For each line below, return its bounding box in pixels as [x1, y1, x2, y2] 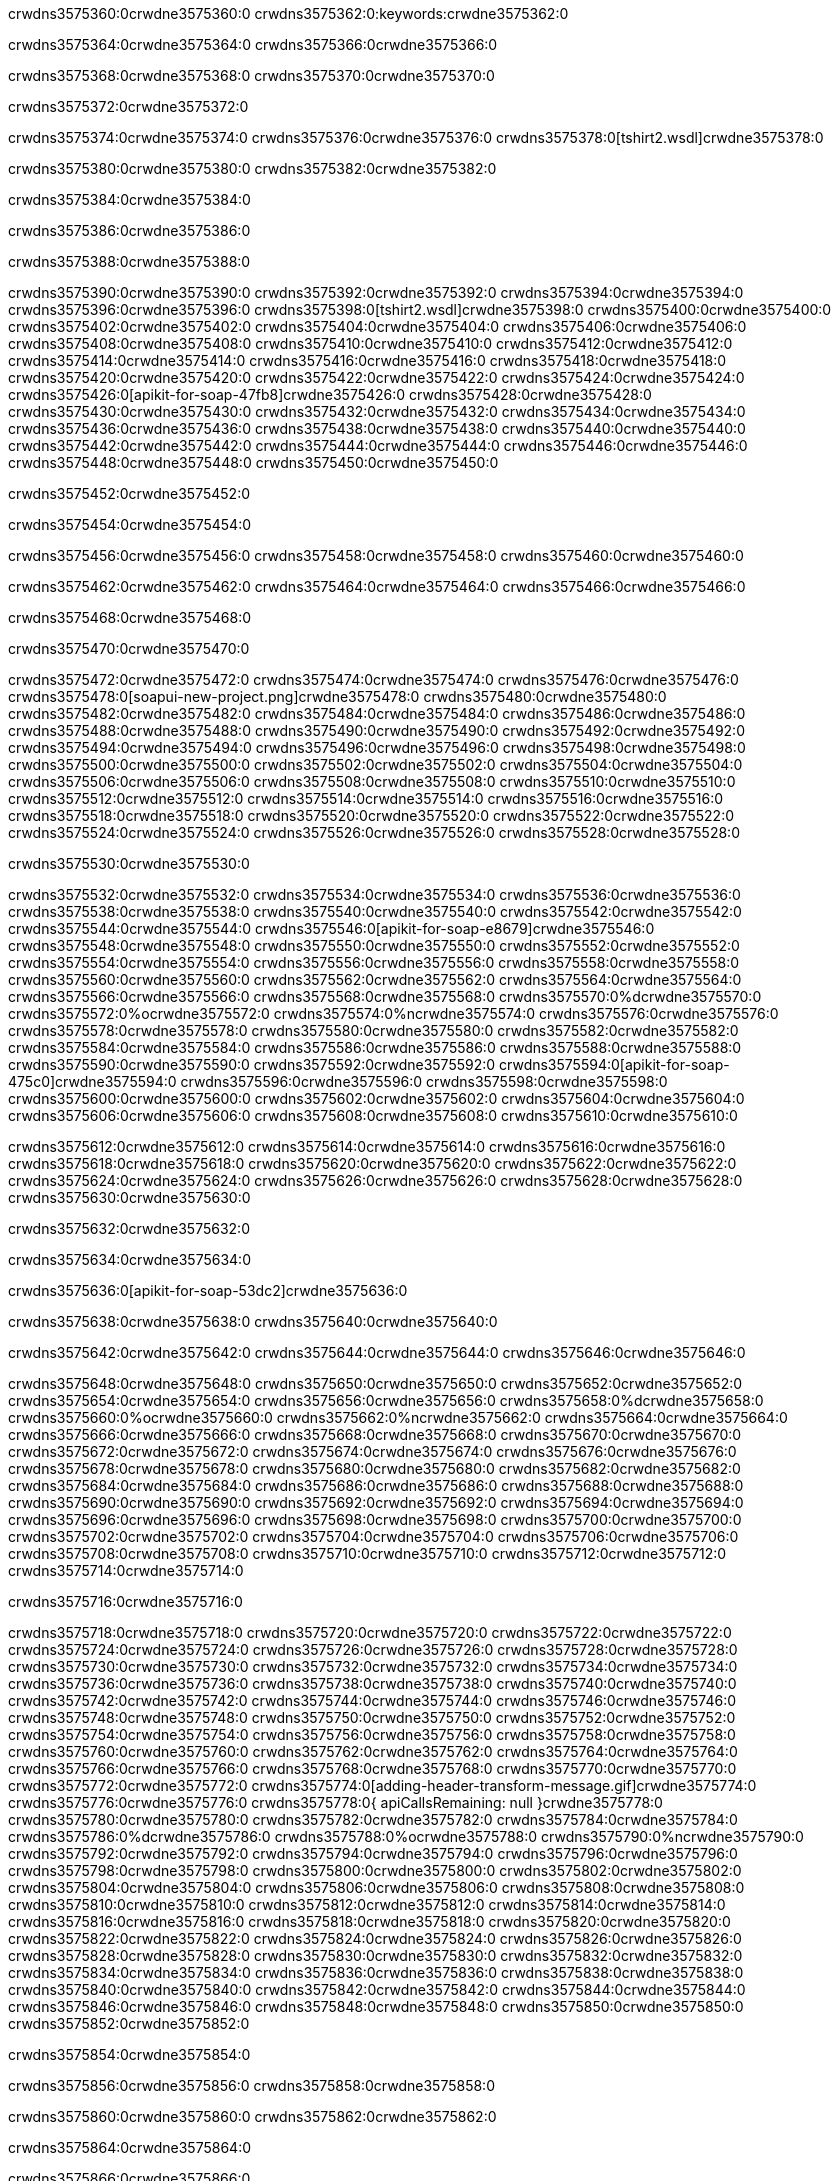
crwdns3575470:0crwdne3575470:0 [8, 640, 250, 657]
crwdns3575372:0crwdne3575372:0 [8, 98, 249, 115]
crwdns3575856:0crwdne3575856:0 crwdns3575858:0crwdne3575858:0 [8, 2077, 495, 2094]
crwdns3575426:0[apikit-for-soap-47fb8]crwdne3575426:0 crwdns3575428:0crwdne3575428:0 [8, 386, 652, 403]
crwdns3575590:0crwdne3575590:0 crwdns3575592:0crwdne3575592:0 [8, 1056, 496, 1073]
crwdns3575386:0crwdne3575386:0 [8, 222, 251, 239]
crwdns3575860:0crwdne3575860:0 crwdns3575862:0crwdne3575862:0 [8, 2108, 497, 2125]
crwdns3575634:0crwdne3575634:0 [8, 1251, 251, 1268]
